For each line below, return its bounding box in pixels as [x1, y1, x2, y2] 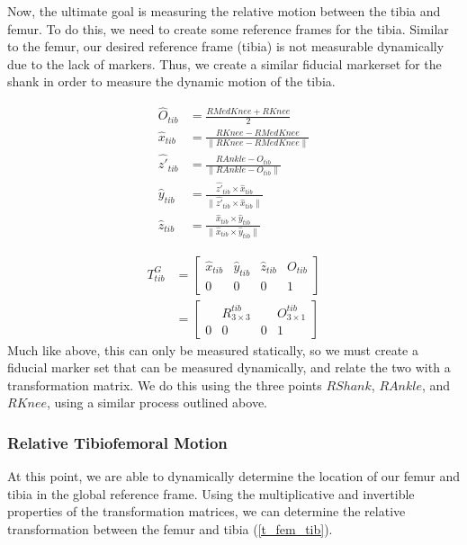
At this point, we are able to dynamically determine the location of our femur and [7, 467, 461, 486]
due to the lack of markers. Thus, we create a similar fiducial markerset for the [7, 54, 442, 73]
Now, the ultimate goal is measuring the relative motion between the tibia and [7, 2, 441, 20]
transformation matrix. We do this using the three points [7, 375, 322, 394]
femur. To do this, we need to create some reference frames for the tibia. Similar [7, 19, 449, 38]
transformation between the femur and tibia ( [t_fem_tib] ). [7, 520, 333, 539]
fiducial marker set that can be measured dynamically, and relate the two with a [7, 358, 451, 377]
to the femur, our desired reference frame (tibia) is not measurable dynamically [7, 37, 445, 56]
